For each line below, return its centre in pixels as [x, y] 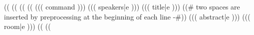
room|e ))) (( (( [27, 26]
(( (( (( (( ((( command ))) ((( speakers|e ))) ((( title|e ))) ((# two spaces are [122, 6]
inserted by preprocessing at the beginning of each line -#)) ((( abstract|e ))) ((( [127, 16]
